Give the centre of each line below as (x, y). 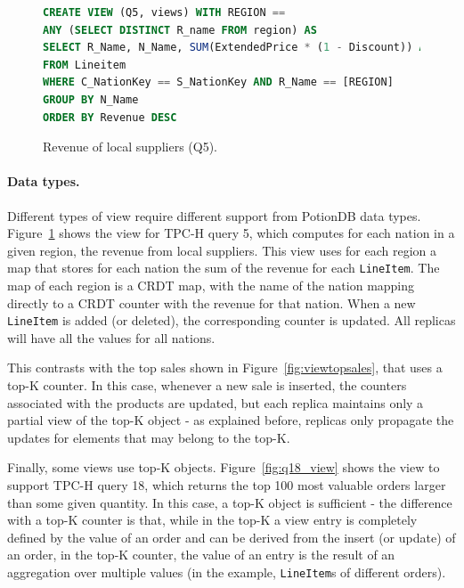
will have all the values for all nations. (111, 337)
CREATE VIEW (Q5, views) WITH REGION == (164, 12)
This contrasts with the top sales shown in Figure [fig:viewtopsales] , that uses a (225, 367)
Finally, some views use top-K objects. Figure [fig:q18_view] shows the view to (224, 467)
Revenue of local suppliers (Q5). (130, 147)
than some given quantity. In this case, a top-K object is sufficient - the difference (230, 502)
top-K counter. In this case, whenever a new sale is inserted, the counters (207, 385)
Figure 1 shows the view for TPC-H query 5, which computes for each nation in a (231, 233)
